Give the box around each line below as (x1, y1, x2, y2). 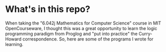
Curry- (138, 30, 152, 36)
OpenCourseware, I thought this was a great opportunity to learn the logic (5, 25, 157, 31)
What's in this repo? (5, 3, 90, 15)
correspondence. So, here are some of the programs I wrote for (22, 36, 153, 42)
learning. (5, 41, 23, 47)
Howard (5, 36, 21, 42)
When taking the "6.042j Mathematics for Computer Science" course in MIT (5, 20, 161, 26)
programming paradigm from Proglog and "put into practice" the (5, 30, 138, 36)
